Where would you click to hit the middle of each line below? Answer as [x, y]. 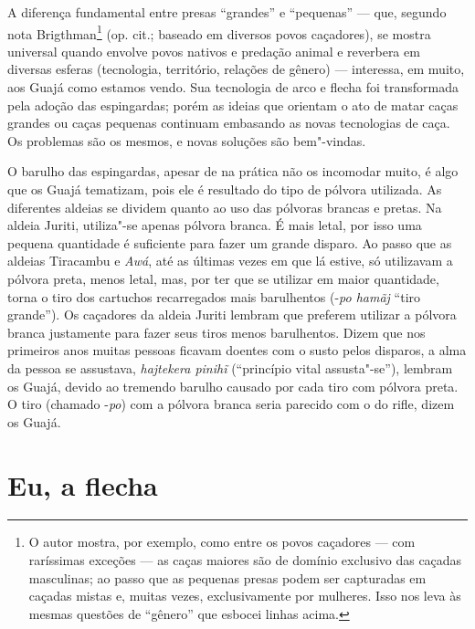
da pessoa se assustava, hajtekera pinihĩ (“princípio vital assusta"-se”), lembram [230, 367]
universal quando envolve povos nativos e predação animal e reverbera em [214, 51]
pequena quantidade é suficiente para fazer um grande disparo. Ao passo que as [230, 242]
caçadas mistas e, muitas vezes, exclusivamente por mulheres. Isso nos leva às [245, 596]
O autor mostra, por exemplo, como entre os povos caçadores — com [222, 542]
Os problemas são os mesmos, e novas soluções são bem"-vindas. [187, 140]
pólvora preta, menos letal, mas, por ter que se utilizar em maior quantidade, [223, 278]
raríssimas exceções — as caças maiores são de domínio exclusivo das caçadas [245, 560]
